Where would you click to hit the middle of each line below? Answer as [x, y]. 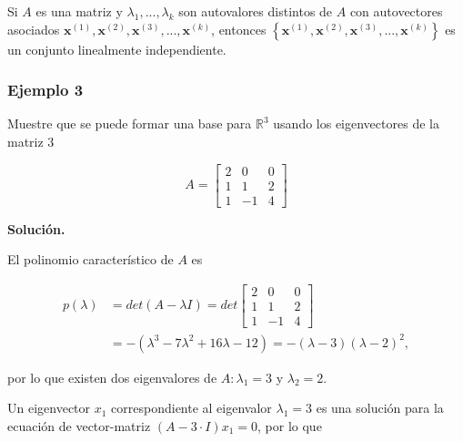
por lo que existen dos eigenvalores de [112, 377]
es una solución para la [380, 408]
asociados [34, 29]
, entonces [239, 29]
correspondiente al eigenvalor [191, 408]
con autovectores [396, 11]
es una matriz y [79, 11]
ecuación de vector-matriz [79, 425]
